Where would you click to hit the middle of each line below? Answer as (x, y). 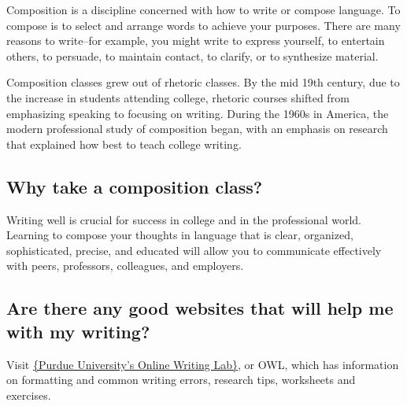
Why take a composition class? (135, 186)
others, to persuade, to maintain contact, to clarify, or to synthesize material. (192, 55)
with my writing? (78, 331)
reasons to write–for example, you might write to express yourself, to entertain (196, 41)
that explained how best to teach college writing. (124, 144)
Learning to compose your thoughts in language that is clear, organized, (180, 235)
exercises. (29, 395)
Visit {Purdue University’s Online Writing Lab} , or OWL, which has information (203, 364)
